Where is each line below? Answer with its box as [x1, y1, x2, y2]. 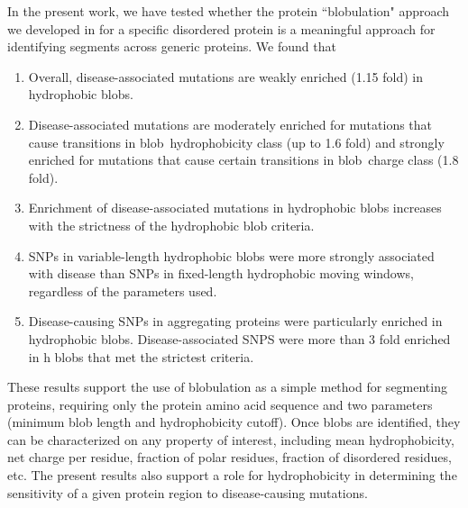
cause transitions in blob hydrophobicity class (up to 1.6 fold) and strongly [28, 132, 445, 151]
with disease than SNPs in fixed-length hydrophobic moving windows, [28, 264, 414, 283]
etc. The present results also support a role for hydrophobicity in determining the [7, 466, 457, 485]
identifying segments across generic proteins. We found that [7, 37, 336, 56]
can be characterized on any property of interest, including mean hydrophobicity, [7, 430, 454, 449]
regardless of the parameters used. [28, 281, 217, 300]
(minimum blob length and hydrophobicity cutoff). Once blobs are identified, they [7, 413, 461, 431]
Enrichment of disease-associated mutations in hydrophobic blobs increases [28, 198, 442, 217]
